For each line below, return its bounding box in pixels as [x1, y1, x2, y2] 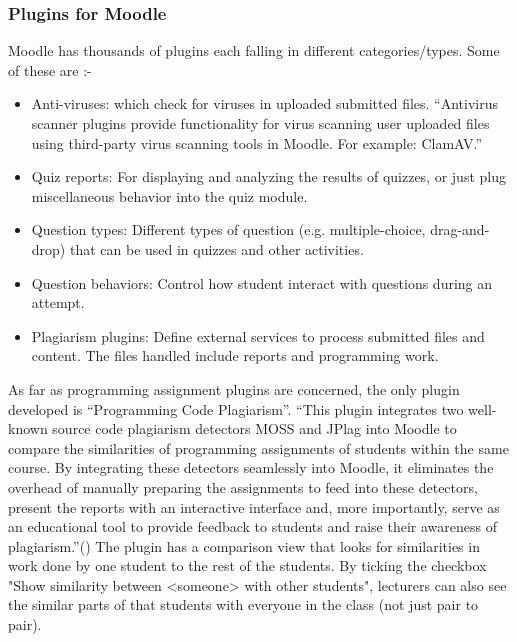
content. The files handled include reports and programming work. [31, 345, 439, 366]
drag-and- [430, 219, 490, 240]
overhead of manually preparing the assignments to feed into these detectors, [8, 476, 478, 497]
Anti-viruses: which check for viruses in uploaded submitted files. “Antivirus [31, 93, 499, 114]
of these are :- [8, 59, 92, 80]
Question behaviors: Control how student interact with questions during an [31, 272, 493, 293]
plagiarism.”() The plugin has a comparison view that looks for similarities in [8, 535, 480, 556]
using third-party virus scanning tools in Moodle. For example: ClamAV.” [31, 132, 483, 153]
